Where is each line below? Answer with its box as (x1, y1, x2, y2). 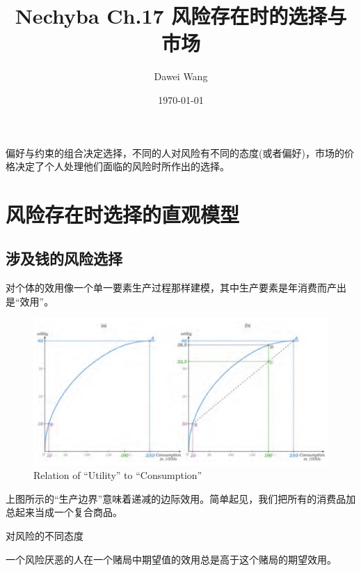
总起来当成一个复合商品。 (6, 505, 122, 519)
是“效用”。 (6, 294, 54, 308)
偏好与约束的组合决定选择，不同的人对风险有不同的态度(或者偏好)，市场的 (6, 145, 344, 160)
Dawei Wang (154, 69, 208, 84)
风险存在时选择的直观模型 (6, 199, 240, 228)
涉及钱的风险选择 (6, 248, 122, 269)
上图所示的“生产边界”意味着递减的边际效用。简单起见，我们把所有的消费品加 (6, 491, 356, 505)
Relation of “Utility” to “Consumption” (33, 468, 202, 482)
